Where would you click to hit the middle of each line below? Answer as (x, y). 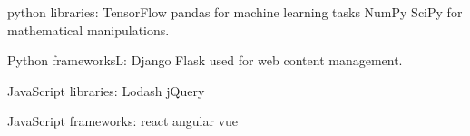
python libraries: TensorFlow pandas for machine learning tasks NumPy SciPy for (235, 12)
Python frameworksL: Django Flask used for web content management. (205, 60)
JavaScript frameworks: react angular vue (123, 121)
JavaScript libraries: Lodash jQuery (106, 90)
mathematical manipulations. (88, 29)
